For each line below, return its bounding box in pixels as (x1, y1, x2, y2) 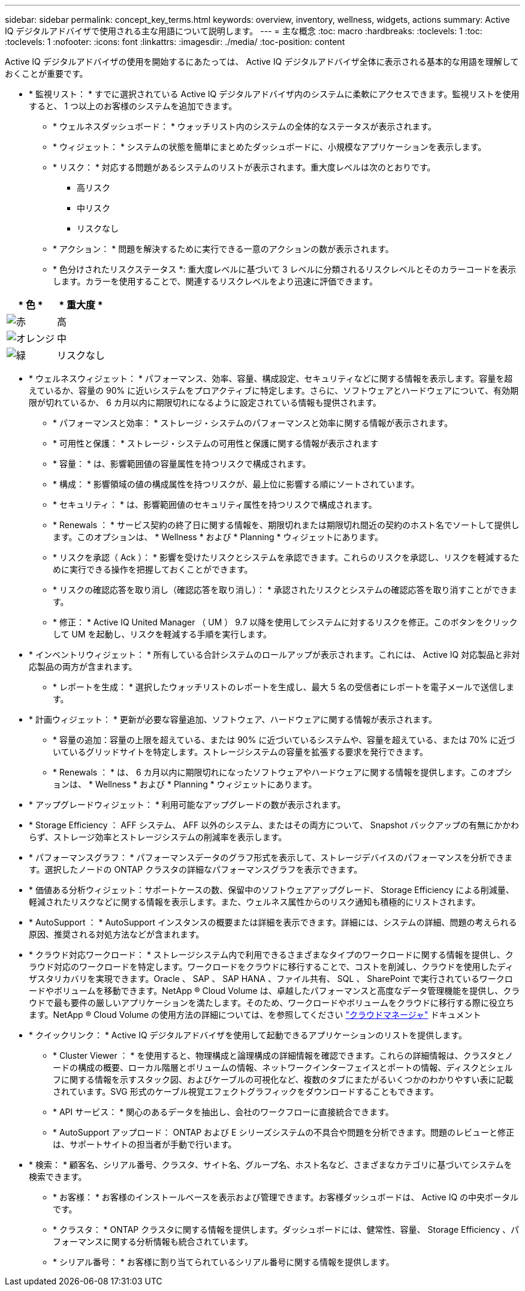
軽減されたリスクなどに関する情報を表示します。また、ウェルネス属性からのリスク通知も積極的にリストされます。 (29, 897, 481, 907)
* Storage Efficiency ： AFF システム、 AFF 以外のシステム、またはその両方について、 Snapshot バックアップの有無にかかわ (29, 820, 519, 830)
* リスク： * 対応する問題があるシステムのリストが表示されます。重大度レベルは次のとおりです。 (53, 162, 436, 172)
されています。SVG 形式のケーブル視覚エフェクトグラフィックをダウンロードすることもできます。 (53, 1086, 439, 1097)
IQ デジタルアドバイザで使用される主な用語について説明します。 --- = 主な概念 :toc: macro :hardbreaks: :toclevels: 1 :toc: (5, 26, 482, 36)
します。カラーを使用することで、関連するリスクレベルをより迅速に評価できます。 (53, 276, 378, 286)
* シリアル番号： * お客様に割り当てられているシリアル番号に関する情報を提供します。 (53, 1257, 394, 1267)
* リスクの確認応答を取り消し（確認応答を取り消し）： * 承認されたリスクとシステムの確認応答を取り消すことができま (53, 585, 517, 595)
